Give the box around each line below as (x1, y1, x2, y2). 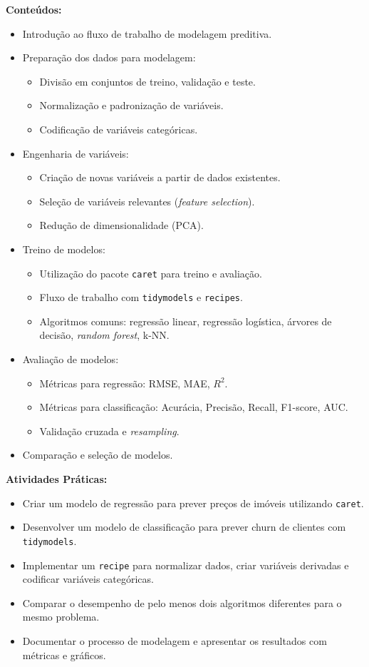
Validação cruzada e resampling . (39, 423, 180, 438)
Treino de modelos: (22, 241, 105, 256)
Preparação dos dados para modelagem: (22, 50, 196, 65)
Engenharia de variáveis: (22, 146, 129, 161)
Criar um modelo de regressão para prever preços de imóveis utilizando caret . (22, 495, 364, 510)
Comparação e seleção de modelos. (22, 447, 173, 462)
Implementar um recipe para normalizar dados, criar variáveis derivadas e (22, 557, 349, 572)
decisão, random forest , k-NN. (39, 327, 170, 342)
